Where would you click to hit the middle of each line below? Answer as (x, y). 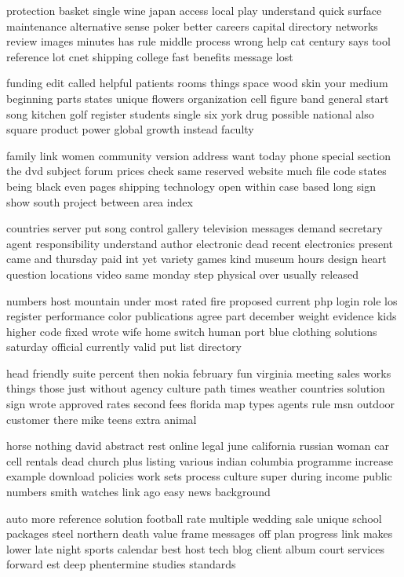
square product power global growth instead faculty (130, 129)
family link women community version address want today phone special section (199, 155)
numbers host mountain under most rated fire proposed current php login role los (202, 300)
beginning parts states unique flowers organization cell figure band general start (198, 98)
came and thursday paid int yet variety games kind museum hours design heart (197, 259)
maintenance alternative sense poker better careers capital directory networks (192, 26)
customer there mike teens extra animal (102, 419)
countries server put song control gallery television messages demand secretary (195, 228)
